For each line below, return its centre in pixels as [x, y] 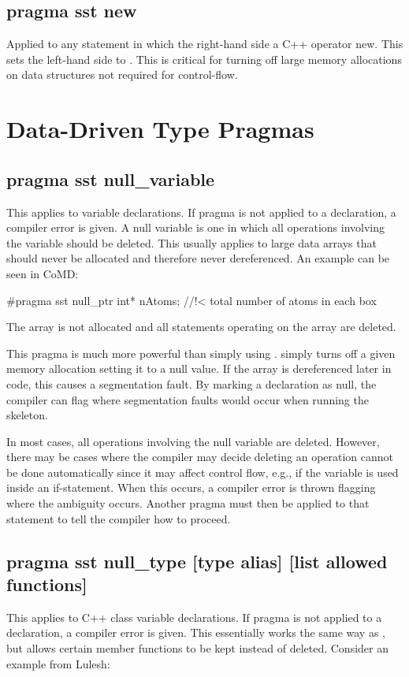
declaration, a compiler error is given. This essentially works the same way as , [196, 632]
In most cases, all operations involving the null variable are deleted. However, [193, 441]
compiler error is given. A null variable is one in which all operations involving [195, 227]
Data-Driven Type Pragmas [160, 129]
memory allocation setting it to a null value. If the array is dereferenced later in [199, 368]
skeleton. [27, 415]
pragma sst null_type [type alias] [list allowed [197, 561]
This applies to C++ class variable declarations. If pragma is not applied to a [194, 617]
